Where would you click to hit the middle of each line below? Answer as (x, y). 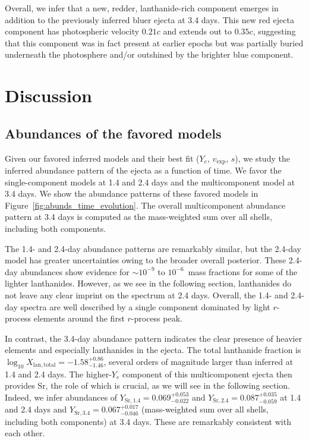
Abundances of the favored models (113, 133)
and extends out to (198, 31)
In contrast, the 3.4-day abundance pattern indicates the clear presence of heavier (154, 338)
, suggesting (274, 31)
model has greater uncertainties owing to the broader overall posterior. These (146, 260)
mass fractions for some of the (243, 271)
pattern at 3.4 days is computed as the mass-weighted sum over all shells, (138, 217)
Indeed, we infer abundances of (61, 397)
